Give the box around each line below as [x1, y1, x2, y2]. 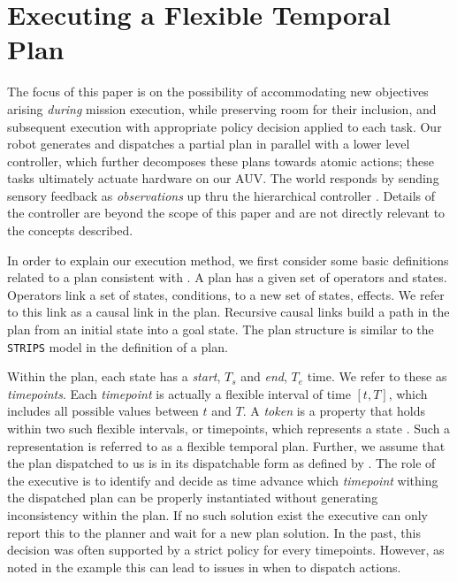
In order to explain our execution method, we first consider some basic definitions [7, 250, 449, 269]
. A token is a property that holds [242, 402, 425, 420]
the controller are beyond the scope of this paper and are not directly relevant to [7, 203, 446, 222]
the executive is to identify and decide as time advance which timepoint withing [7, 471, 438, 489]
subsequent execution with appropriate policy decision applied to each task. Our [7, 117, 442, 135]
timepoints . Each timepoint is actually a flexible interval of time [7, 384, 351, 402]
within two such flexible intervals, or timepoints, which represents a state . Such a [7, 419, 451, 438]
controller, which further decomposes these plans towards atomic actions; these [7, 151, 434, 170]
